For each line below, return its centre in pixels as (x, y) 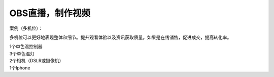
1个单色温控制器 (26, 47)
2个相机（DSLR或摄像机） (37, 61)
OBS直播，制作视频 (50, 13)
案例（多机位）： (26, 28)
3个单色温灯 (22, 53)
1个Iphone (20, 67)
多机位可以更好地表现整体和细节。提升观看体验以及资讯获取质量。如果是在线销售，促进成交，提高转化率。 (121, 37)
